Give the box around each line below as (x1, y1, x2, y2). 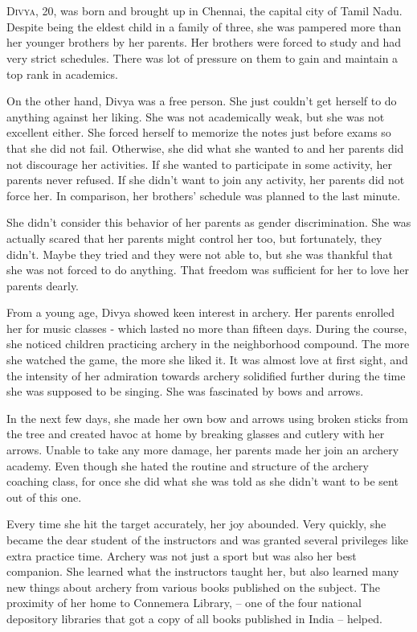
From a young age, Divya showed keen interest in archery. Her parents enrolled (6, 304, 395, 321)
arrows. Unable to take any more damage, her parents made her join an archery (6, 441, 399, 458)
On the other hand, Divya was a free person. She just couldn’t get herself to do (6, 92, 397, 109)
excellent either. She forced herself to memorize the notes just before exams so (6, 124, 391, 141)
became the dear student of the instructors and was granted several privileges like (6, 531, 408, 548)
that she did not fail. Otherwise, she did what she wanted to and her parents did (6, 139, 404, 156)
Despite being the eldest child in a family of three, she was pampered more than (6, 18, 402, 35)
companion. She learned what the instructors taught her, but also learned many (6, 563, 399, 580)
